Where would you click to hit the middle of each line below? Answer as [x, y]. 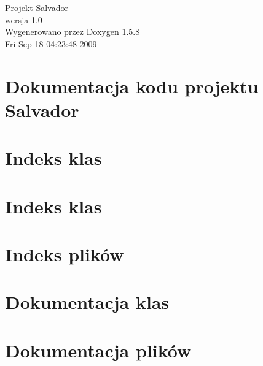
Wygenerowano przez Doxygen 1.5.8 [73, 32]
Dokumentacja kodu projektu [132, 86]
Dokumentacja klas [87, 302]
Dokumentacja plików [98, 350]
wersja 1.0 [24, 19]
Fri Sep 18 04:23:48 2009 [51, 43]
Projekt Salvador [37, 7]
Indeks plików [65, 254]
